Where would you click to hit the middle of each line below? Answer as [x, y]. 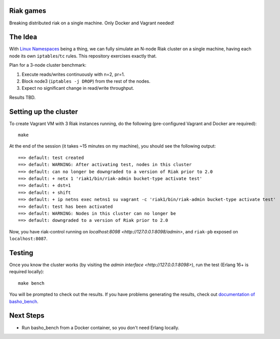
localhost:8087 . [28, 239]
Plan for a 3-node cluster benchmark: [48, 65]
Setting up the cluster [44, 111]
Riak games [28, 11]
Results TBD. [22, 97]
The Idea [23, 37]
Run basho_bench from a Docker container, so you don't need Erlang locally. [101, 328]
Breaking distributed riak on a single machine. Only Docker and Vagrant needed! [92, 23]
